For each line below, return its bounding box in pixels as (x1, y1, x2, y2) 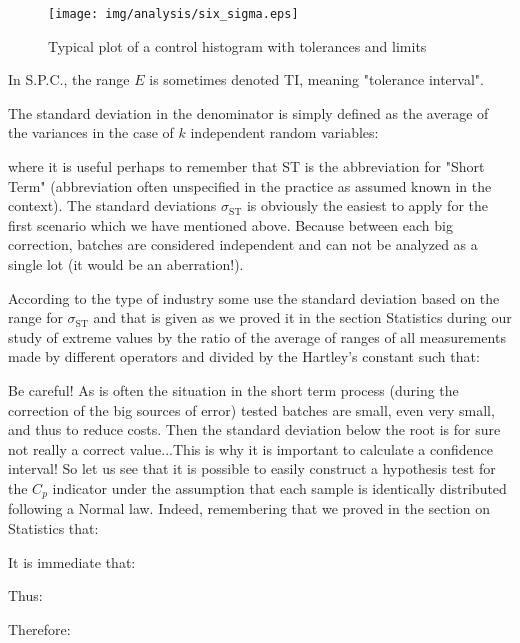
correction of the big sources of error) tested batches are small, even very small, (8, 399, 495, 420)
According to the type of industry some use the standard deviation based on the (8, 287, 500, 308)
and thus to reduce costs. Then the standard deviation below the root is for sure (8, 419, 501, 440)
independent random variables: (190, 122, 379, 143)
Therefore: (8, 618, 71, 639)
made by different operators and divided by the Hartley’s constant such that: (8, 346, 480, 367)
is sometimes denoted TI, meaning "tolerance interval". (149, 69, 484, 90)
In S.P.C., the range (8, 69, 130, 90)
